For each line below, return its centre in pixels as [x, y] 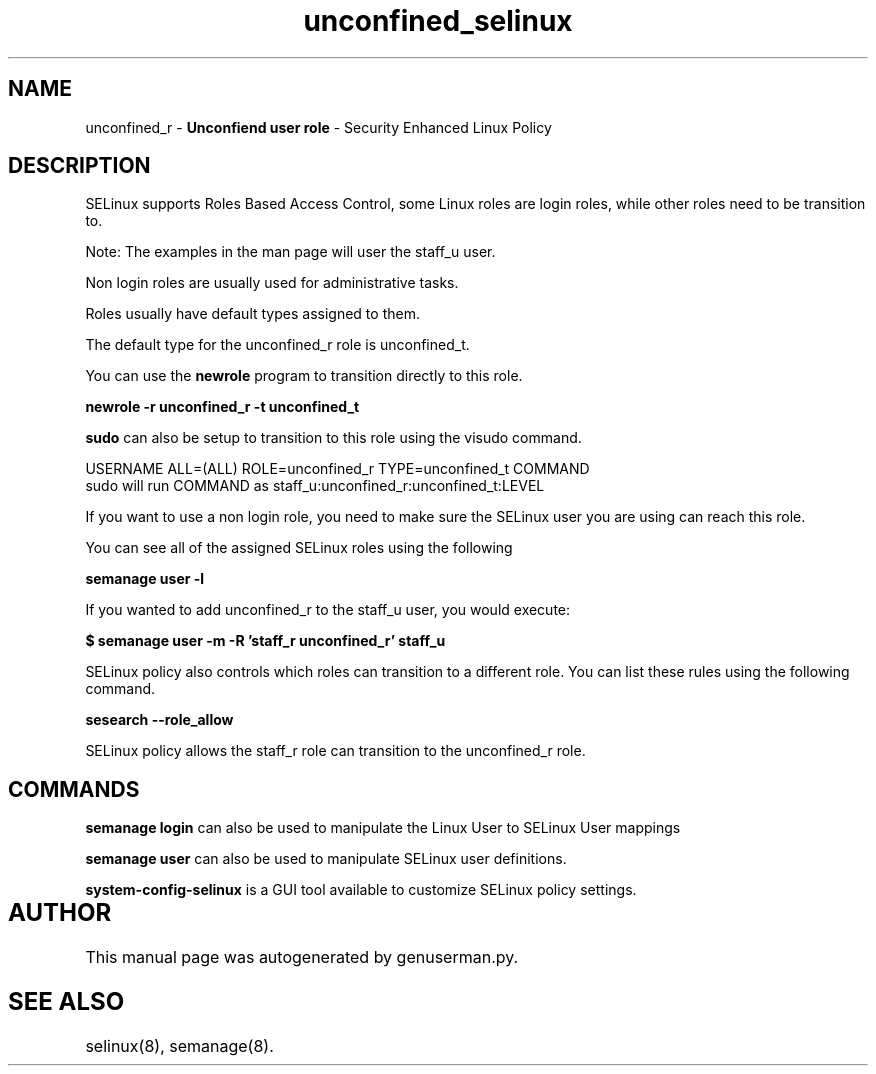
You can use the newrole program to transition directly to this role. [304, 376]
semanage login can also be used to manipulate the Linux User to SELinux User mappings [383, 828]
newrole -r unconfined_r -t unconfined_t [222, 407]
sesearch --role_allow [159, 720]
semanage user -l [145, 579]
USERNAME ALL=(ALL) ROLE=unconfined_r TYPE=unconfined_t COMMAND [337, 469]
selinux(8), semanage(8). [179, 1046]
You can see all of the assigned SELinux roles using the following [299, 548]
